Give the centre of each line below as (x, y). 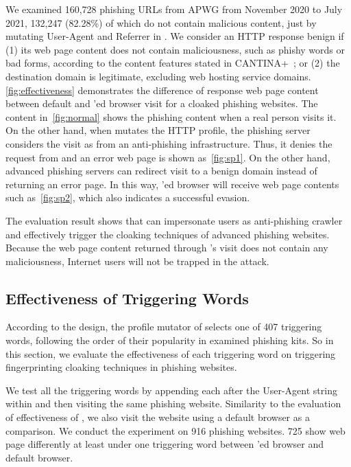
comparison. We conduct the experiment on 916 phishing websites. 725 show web (175, 430)
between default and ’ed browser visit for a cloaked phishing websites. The (162, 103)
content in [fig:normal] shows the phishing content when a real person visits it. (171, 116)
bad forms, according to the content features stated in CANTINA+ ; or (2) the (173, 63)
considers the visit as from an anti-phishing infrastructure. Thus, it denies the (169, 143)
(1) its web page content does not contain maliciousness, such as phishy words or (175, 49)
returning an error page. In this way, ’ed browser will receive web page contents (172, 184)
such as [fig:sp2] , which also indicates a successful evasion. (128, 197)
